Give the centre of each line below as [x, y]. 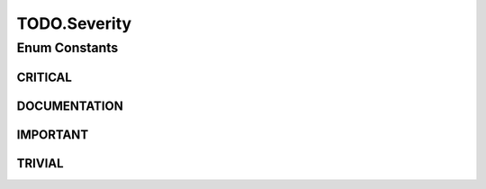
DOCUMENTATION [70, 106]
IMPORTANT [53, 135]
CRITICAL [44, 77]
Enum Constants [67, 48]
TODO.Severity [74, 23]
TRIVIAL [40, 163]
